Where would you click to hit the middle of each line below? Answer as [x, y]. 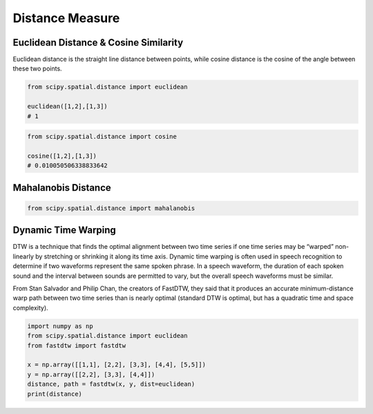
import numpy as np [60, 326]
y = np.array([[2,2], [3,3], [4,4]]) [91, 374]
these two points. [37, 68]
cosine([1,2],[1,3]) [62, 156]
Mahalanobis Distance [62, 188]
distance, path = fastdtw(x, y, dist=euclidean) [111, 384]
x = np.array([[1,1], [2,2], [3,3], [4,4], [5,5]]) [117, 365]
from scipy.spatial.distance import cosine [102, 137]
